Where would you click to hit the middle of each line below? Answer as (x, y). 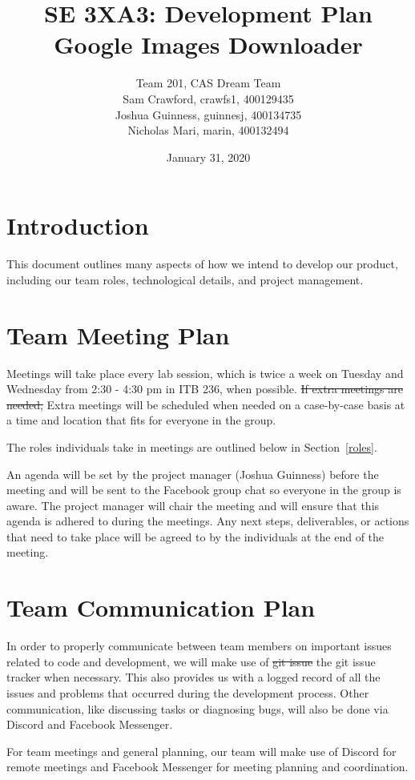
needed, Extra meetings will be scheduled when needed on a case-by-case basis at (206, 404)
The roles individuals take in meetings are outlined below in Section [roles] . (192, 446)
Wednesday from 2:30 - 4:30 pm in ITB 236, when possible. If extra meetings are (205, 389)
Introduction (78, 225)
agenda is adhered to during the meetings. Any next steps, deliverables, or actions (208, 521)
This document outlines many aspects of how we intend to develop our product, (202, 264)
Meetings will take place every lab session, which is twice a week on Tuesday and (205, 373)
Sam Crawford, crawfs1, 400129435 (208, 98)
